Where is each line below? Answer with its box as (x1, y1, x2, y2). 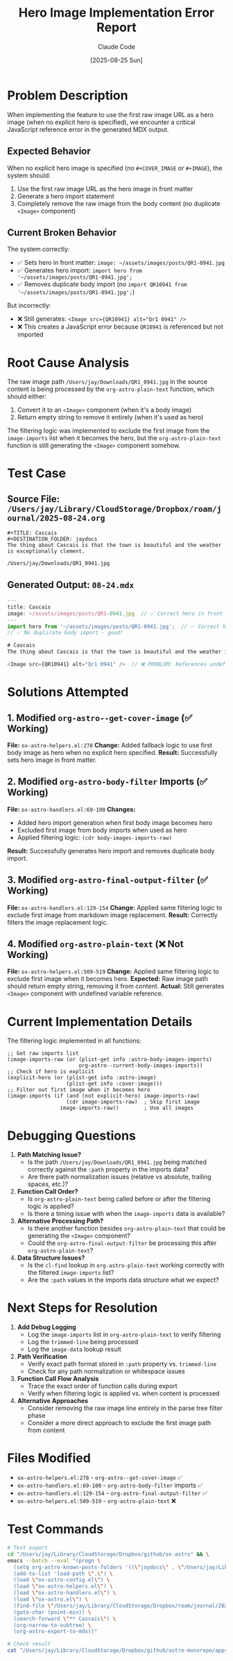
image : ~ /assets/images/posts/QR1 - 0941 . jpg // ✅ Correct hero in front (7, 610, 223, 617)
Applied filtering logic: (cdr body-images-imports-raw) (17, 833, 172, 842)
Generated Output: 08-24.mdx (7, 579, 135, 591)
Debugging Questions (7, 1128, 137, 1143)
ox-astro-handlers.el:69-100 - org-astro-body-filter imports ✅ (17, 1481, 203, 1490)
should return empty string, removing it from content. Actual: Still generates (7, 982, 225, 991)
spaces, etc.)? (27, 1180, 68, 1188)
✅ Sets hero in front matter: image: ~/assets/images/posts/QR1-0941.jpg (17, 259, 225, 267)
